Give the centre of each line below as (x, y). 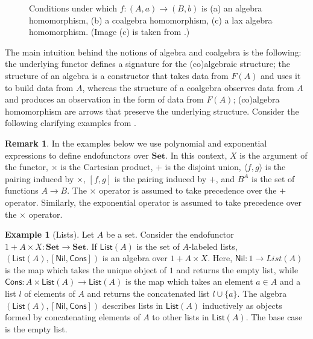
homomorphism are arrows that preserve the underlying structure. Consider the (152, 111)
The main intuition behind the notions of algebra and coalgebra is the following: (153, 52)
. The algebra (262, 293)
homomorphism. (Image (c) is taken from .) (109, 32)
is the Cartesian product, (107, 167)
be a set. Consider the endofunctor (170, 234)
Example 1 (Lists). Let (50, 234)
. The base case (274, 317)
